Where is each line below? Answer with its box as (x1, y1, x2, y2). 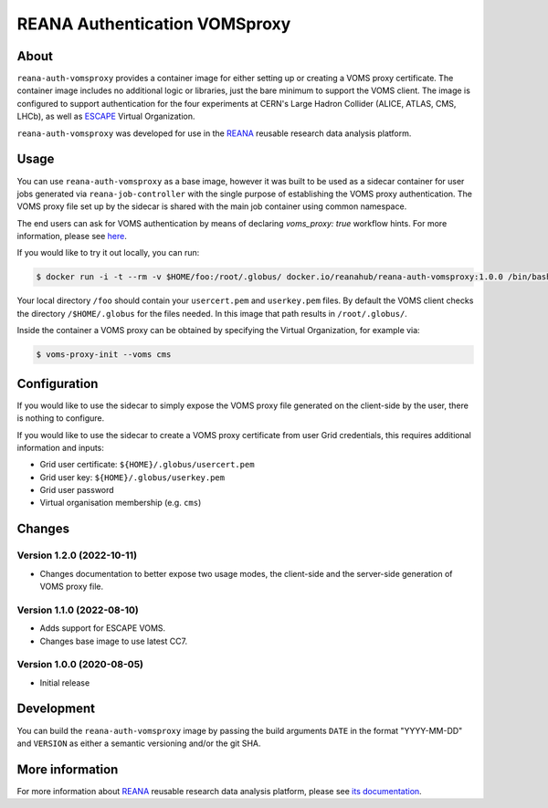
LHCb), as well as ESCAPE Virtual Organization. (16, 110, 195, 122)
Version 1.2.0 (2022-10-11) (16, 549, 137, 561)
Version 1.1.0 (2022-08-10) (16, 603, 139, 616)
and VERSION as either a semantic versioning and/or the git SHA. (16, 738, 261, 749)
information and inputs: (16, 442, 105, 453)
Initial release (39, 677, 90, 688)
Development (16, 701, 96, 717)
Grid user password (39, 485, 114, 496)
